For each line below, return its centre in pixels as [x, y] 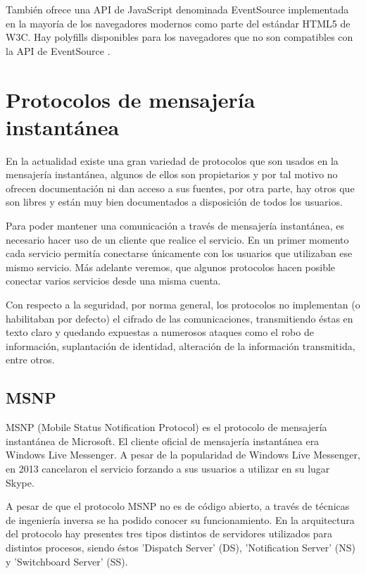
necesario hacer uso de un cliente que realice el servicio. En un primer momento [177, 239]
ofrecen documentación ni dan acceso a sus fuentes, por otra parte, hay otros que [180, 188]
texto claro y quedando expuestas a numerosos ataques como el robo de [160, 332]
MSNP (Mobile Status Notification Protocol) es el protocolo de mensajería [166, 427]
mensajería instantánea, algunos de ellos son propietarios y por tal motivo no [172, 174]
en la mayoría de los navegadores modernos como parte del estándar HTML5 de [178, 23]
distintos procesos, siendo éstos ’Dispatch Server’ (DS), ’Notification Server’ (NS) [181, 547]
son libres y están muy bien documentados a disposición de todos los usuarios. [174, 202]
